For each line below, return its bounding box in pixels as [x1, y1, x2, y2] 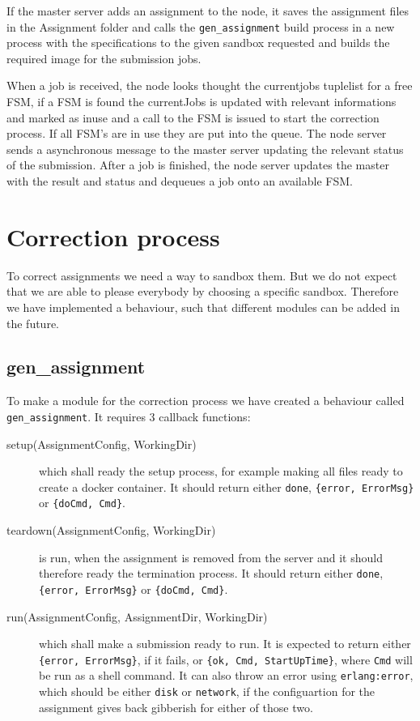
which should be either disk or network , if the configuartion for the [39, 683, 375, 700]
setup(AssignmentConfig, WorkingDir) [6, 435, 197, 452]
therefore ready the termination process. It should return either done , [39, 565, 384, 582]
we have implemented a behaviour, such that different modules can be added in [6, 298, 400, 315]
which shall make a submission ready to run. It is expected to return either [39, 635, 411, 652]
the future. [6, 314, 60, 331]
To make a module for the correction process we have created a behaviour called [6, 392, 405, 409]
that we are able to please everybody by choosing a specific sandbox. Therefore [6, 283, 399, 300]
